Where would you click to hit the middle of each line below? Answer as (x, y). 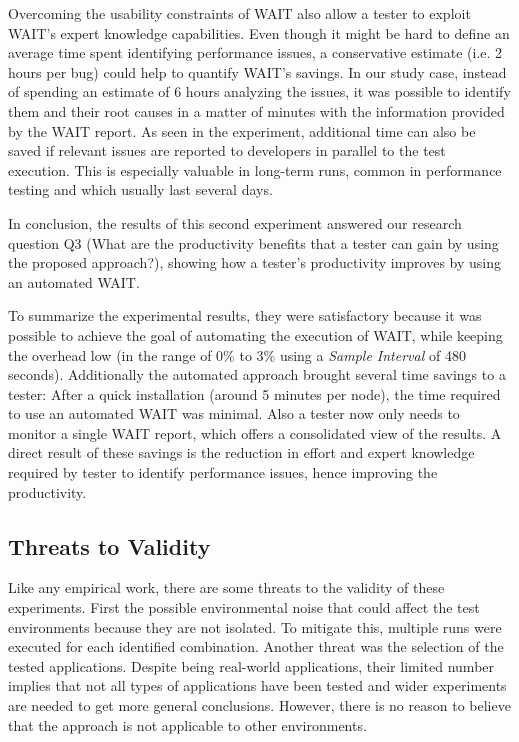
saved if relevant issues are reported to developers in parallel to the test (227, 150)
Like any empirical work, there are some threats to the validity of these (226, 587)
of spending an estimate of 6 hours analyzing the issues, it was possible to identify (259, 91)
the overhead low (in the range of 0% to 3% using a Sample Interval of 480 (237, 354)
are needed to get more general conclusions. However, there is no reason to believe (259, 705)
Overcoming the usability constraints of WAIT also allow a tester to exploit (239, 13)
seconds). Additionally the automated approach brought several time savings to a (257, 374)
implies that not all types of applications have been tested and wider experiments (257, 685)
